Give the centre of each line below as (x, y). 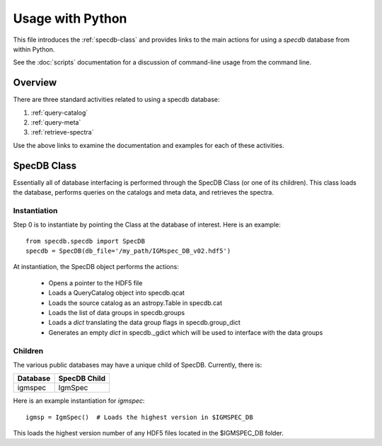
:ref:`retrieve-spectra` (62, 132)
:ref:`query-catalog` (59, 113)
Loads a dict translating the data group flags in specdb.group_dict (144, 323)
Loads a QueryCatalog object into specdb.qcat (117, 293)
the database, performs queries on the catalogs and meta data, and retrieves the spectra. (143, 193)
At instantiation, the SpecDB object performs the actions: (96, 267)
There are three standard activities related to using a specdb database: (116, 100)
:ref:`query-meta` (56, 122)
